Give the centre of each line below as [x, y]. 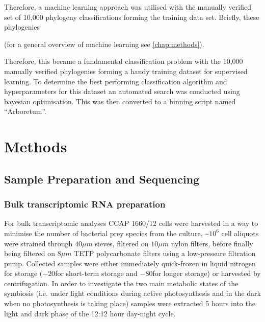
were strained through [38, 243]
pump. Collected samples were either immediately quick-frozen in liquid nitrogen [130, 263]
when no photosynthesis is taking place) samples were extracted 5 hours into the [130, 303]
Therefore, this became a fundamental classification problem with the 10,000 [124, 61]
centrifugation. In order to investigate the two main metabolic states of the [121, 283]
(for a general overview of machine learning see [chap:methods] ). [104, 44]
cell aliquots [240, 233]
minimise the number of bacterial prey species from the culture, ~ [107, 233]
